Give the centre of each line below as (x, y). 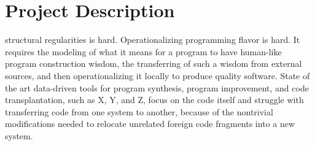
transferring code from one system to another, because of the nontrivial (139, 111)
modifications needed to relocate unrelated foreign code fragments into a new (150, 124)
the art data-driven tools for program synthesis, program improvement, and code (157, 87)
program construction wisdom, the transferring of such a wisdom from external (154, 63)
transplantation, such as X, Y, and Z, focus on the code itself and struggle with (154, 100)
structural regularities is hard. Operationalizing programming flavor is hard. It (153, 40)
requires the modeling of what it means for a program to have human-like (143, 51)
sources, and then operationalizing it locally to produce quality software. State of (157, 75)
